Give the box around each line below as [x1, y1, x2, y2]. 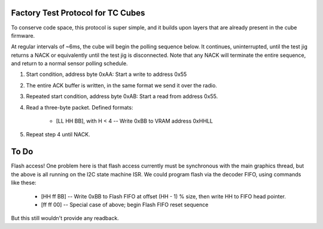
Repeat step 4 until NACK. [26, 131, 90, 138]
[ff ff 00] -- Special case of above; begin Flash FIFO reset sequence [41, 201, 209, 208]
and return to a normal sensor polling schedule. [11, 60, 128, 67]
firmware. [11, 32, 35, 39]
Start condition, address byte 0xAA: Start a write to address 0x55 [26, 71, 187, 78]
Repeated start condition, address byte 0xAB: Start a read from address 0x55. [26, 93, 218, 100]
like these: [11, 179, 36, 187]
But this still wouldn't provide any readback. [11, 215, 119, 222]
